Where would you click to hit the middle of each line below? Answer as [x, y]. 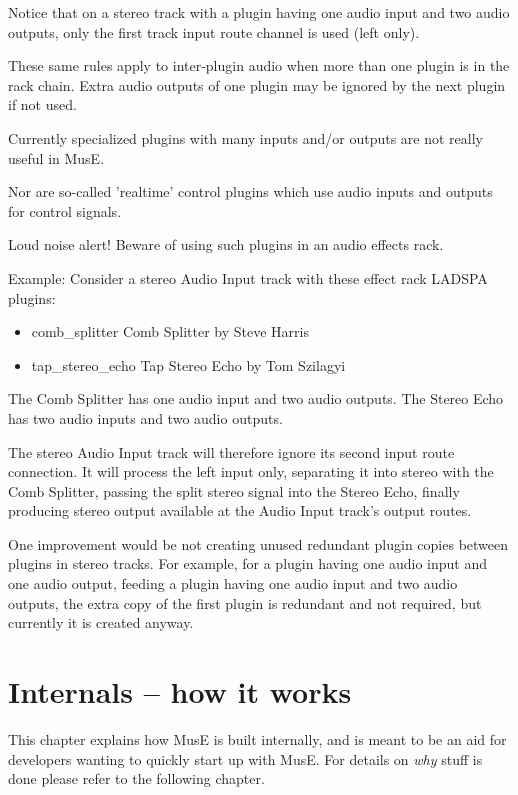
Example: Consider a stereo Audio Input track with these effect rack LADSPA [248, 277]
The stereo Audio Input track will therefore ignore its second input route [231, 451]
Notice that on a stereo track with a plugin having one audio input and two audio [259, 12]
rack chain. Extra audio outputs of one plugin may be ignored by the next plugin [257, 84]
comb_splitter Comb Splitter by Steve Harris [170, 331]
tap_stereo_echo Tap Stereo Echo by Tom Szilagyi [188, 364]
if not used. [42, 104]
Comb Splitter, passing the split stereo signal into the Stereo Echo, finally [234, 490]
